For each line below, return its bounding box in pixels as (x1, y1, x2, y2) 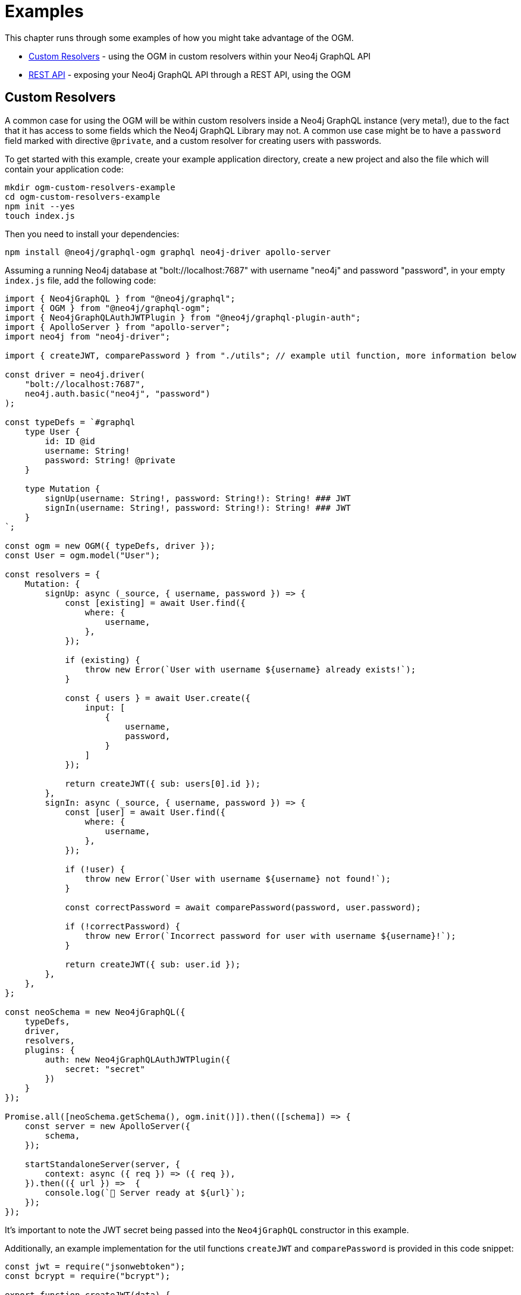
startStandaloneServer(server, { (24, 1159, 181, 1169)
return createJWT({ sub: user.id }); (65, 959, 241, 969)
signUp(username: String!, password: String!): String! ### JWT (45, 493, 351, 503)
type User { (24, 426, 80, 436)
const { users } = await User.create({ (65, 693, 251, 703)
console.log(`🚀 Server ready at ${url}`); (45, 1187, 246, 1197)
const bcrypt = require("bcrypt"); (5, 1271, 171, 1281)
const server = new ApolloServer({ (24, 1121, 190, 1131)
